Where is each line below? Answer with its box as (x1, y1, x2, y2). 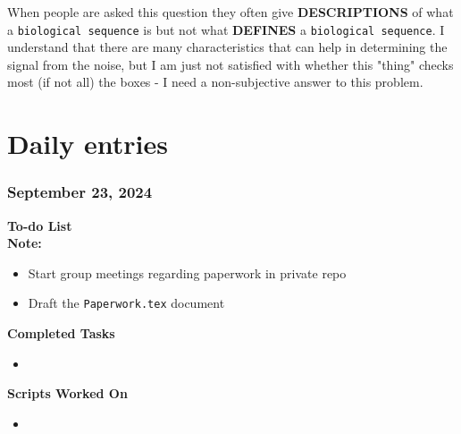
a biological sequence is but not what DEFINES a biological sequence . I (7, 20, 445, 38)
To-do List (7, 216, 72, 234)
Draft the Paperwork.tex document (28, 294, 225, 312)
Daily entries (7, 125, 168, 162)
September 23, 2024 (7, 181, 153, 203)
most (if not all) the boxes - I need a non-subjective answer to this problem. (7, 72, 423, 91)
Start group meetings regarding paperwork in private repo (28, 263, 347, 282)
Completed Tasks (7, 324, 115, 343)
